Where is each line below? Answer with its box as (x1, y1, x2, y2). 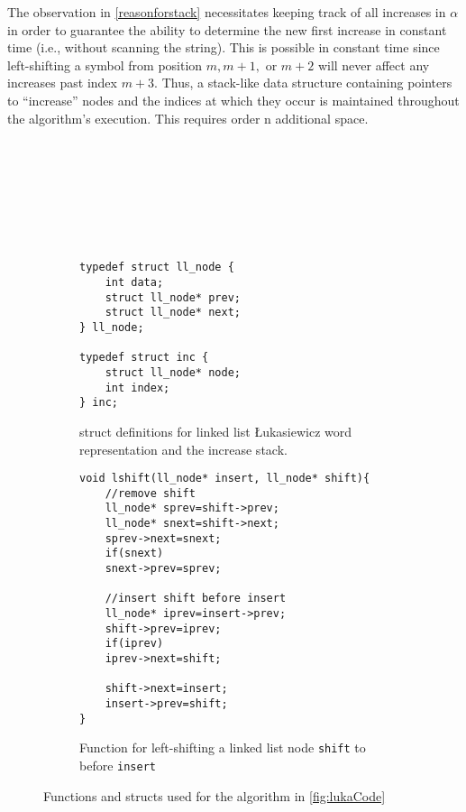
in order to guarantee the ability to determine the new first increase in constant (7, 20, 447, 39)
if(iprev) (105, 637, 164, 651)
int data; (105, 276, 164, 290)
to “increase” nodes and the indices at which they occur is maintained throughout (7, 90, 460, 109)
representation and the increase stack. (79, 439, 288, 458)
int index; (105, 381, 170, 394)
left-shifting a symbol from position (7, 55, 203, 74)
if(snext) (105, 547, 164, 560)
